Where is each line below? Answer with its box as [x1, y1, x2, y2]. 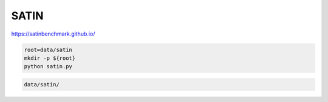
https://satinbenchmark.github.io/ [11, 30, 95, 37]
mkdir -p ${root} [24, 54, 76, 62]
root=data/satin [24, 46, 73, 53]
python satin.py [24, 63, 73, 70]
